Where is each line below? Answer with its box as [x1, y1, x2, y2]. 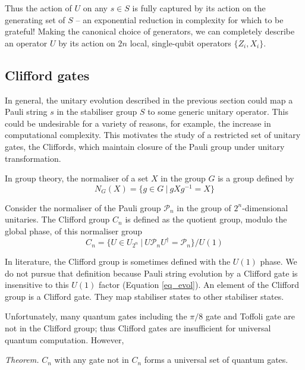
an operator [5, 36, 48, 49]
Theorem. [5, 353, 39, 366]
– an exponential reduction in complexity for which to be [76, 13, 284, 26]
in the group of [177, 201, 231, 214]
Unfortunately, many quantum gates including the [5, 310, 187, 322]
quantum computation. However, [5, 333, 124, 346]
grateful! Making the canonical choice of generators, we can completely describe [5, 25, 295, 37]
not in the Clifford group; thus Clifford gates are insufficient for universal [5, 322, 271, 334]
